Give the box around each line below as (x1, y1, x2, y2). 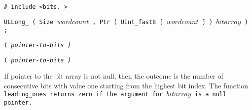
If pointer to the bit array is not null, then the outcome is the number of (4, 71, 223, 81)
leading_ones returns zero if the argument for (4, 91, 163, 98)
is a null (194, 91, 227, 98)
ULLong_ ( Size (4, 18, 54, 26)
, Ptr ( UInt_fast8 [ (92, 18, 163, 26)
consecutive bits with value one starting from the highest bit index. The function (4, 80, 249, 90)
